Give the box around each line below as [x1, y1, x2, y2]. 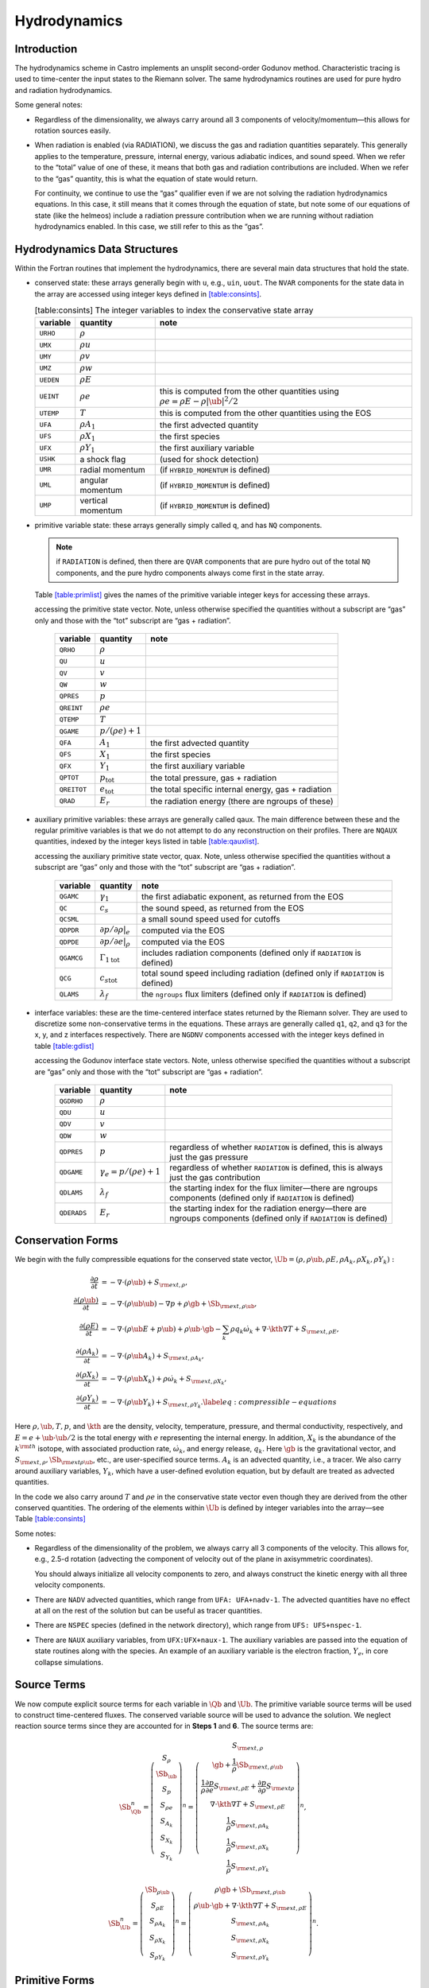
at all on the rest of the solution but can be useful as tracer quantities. [34, 1606, 262, 1616]
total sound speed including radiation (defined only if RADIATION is [141, 968, 385, 979]
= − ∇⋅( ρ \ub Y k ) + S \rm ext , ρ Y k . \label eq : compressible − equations [101, 1398, 338, 1410]
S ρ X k [149, 1933, 166, 1946]
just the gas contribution [169, 1171, 261, 1182]
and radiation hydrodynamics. [14, 85, 113, 95]
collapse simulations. [34, 1657, 103, 1667]
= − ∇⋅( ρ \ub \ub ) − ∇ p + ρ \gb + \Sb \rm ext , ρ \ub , [101, 1299, 257, 1310]
